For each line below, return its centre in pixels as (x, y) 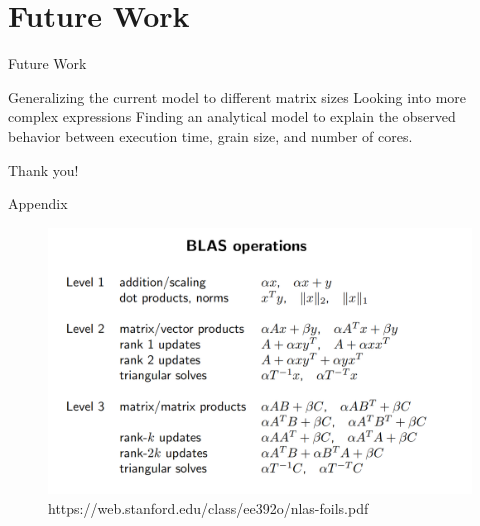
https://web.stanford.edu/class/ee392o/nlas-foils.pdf (208, 507)
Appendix (38, 203)
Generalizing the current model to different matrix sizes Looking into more (237, 96)
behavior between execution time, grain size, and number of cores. (210, 135)
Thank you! (43, 169)
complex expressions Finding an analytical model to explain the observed (232, 116)
